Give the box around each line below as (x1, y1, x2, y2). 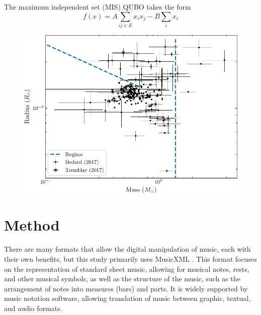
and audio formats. (4, 302, 62, 313)
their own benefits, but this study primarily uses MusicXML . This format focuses (4, 254, 257, 264)
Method (4, 215, 60, 235)
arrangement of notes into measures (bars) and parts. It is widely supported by (4, 283, 248, 293)
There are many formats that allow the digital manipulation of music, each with (4, 244, 251, 254)
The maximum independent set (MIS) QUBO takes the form (4, 2, 191, 12)
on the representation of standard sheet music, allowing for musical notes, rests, (4, 263, 249, 274)
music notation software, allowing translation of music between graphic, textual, (4, 293, 251, 303)
